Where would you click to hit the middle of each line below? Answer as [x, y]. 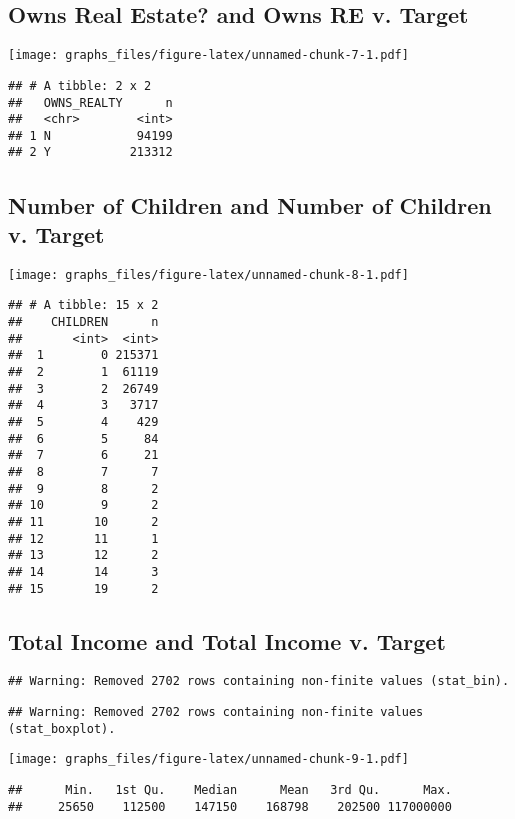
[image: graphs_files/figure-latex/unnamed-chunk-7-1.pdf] [208, 55]
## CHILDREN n [83, 322]
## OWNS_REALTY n [90, 102]
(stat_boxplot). [62, 728]
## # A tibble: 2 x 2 [80, 85]
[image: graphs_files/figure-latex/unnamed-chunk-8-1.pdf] [208, 274]
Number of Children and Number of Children [250, 204]
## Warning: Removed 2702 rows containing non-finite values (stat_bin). [259, 681]
